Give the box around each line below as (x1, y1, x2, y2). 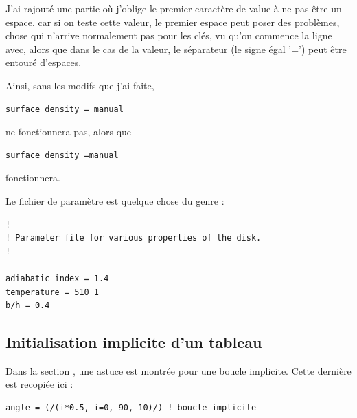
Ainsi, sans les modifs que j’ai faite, (5, 78, 154, 92)
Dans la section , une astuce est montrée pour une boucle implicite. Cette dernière (5, 363, 352, 377)
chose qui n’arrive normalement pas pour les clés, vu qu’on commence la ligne (5, 28, 332, 43)
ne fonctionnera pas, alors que (5, 124, 132, 139)
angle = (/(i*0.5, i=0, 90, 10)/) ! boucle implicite (5, 403, 257, 413)
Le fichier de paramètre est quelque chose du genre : (5, 193, 224, 208)
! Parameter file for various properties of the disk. (5, 233, 262, 243)
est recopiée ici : (5, 377, 73, 391)
